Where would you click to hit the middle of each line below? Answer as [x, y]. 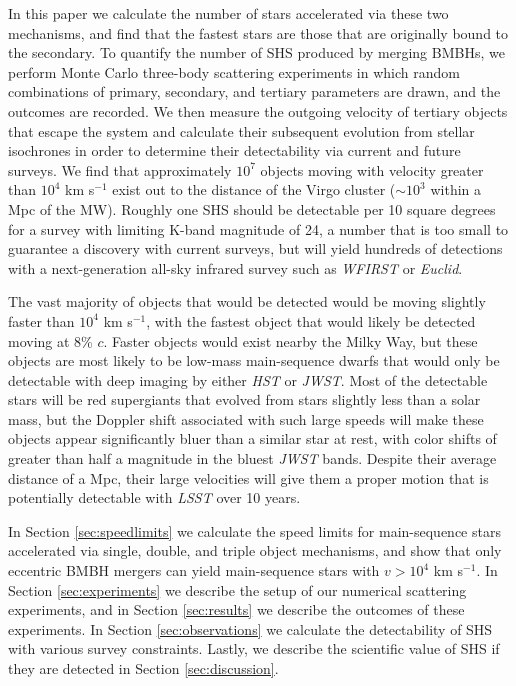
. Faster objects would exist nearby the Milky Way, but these [290, 340]
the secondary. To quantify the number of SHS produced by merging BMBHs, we [256, 52]
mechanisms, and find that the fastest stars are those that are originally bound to [258, 32]
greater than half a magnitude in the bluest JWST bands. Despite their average [252, 458]
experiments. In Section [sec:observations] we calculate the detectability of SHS [250, 628]
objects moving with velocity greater [372, 169]
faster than [41, 320]
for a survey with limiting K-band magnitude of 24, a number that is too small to [258, 228]
